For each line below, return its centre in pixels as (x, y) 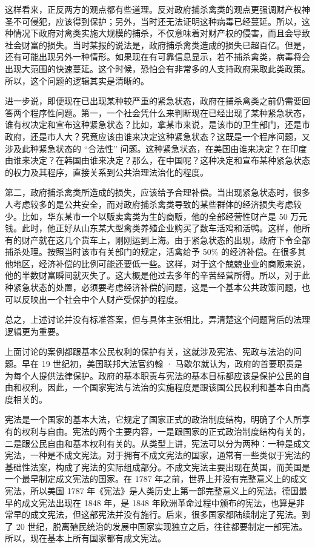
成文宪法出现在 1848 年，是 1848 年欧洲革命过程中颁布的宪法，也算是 (159, 502)
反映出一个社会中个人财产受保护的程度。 (102, 299)
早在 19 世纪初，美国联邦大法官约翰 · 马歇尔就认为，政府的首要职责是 (162, 364)
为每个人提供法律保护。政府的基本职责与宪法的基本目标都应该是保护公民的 (153, 375)
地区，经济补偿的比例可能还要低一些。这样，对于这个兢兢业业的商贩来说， (161, 263)
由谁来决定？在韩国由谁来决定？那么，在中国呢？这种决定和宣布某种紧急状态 (157, 160)
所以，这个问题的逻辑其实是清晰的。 (77, 80)
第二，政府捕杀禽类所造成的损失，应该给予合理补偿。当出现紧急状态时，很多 (157, 192)
